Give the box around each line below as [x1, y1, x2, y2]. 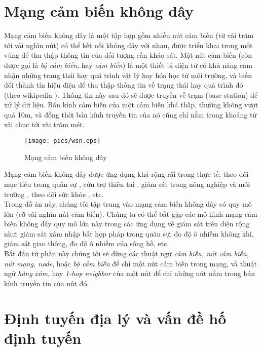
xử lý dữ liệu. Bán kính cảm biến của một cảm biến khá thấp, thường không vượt [4, 99, 258, 110]
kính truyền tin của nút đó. [4, 278, 89, 288]
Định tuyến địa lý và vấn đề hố [4, 307, 227, 328]
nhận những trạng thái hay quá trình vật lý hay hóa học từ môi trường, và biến [4, 69, 252, 80]
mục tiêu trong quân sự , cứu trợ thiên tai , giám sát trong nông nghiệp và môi [4, 178, 250, 189]
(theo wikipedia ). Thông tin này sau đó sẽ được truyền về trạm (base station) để [4, 89, 258, 100]
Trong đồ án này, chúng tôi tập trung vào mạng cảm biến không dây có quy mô [4, 199, 252, 209]
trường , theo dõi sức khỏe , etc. [4, 188, 104, 199]
